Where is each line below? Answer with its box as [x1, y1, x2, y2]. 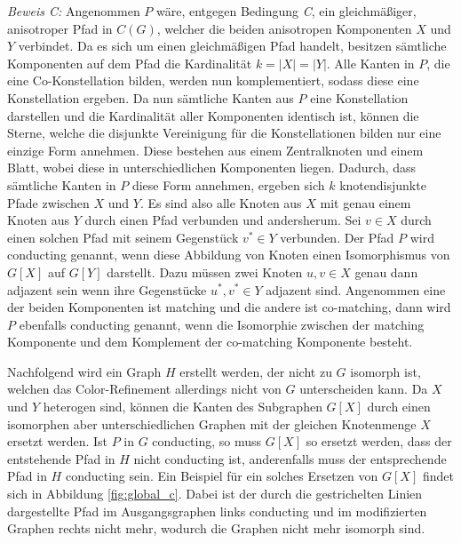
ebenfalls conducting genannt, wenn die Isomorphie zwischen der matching [19, 315, 425, 333]
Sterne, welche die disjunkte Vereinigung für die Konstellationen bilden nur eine [7, 124, 441, 142]
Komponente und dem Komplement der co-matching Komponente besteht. [7, 332, 413, 351]
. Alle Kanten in [326, 53, 415, 72]
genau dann [354, 262, 418, 281]
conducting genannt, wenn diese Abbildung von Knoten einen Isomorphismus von [7, 245, 450, 264]
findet [422, 467, 454, 485]
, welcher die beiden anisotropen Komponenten [156, 19, 412, 37]
